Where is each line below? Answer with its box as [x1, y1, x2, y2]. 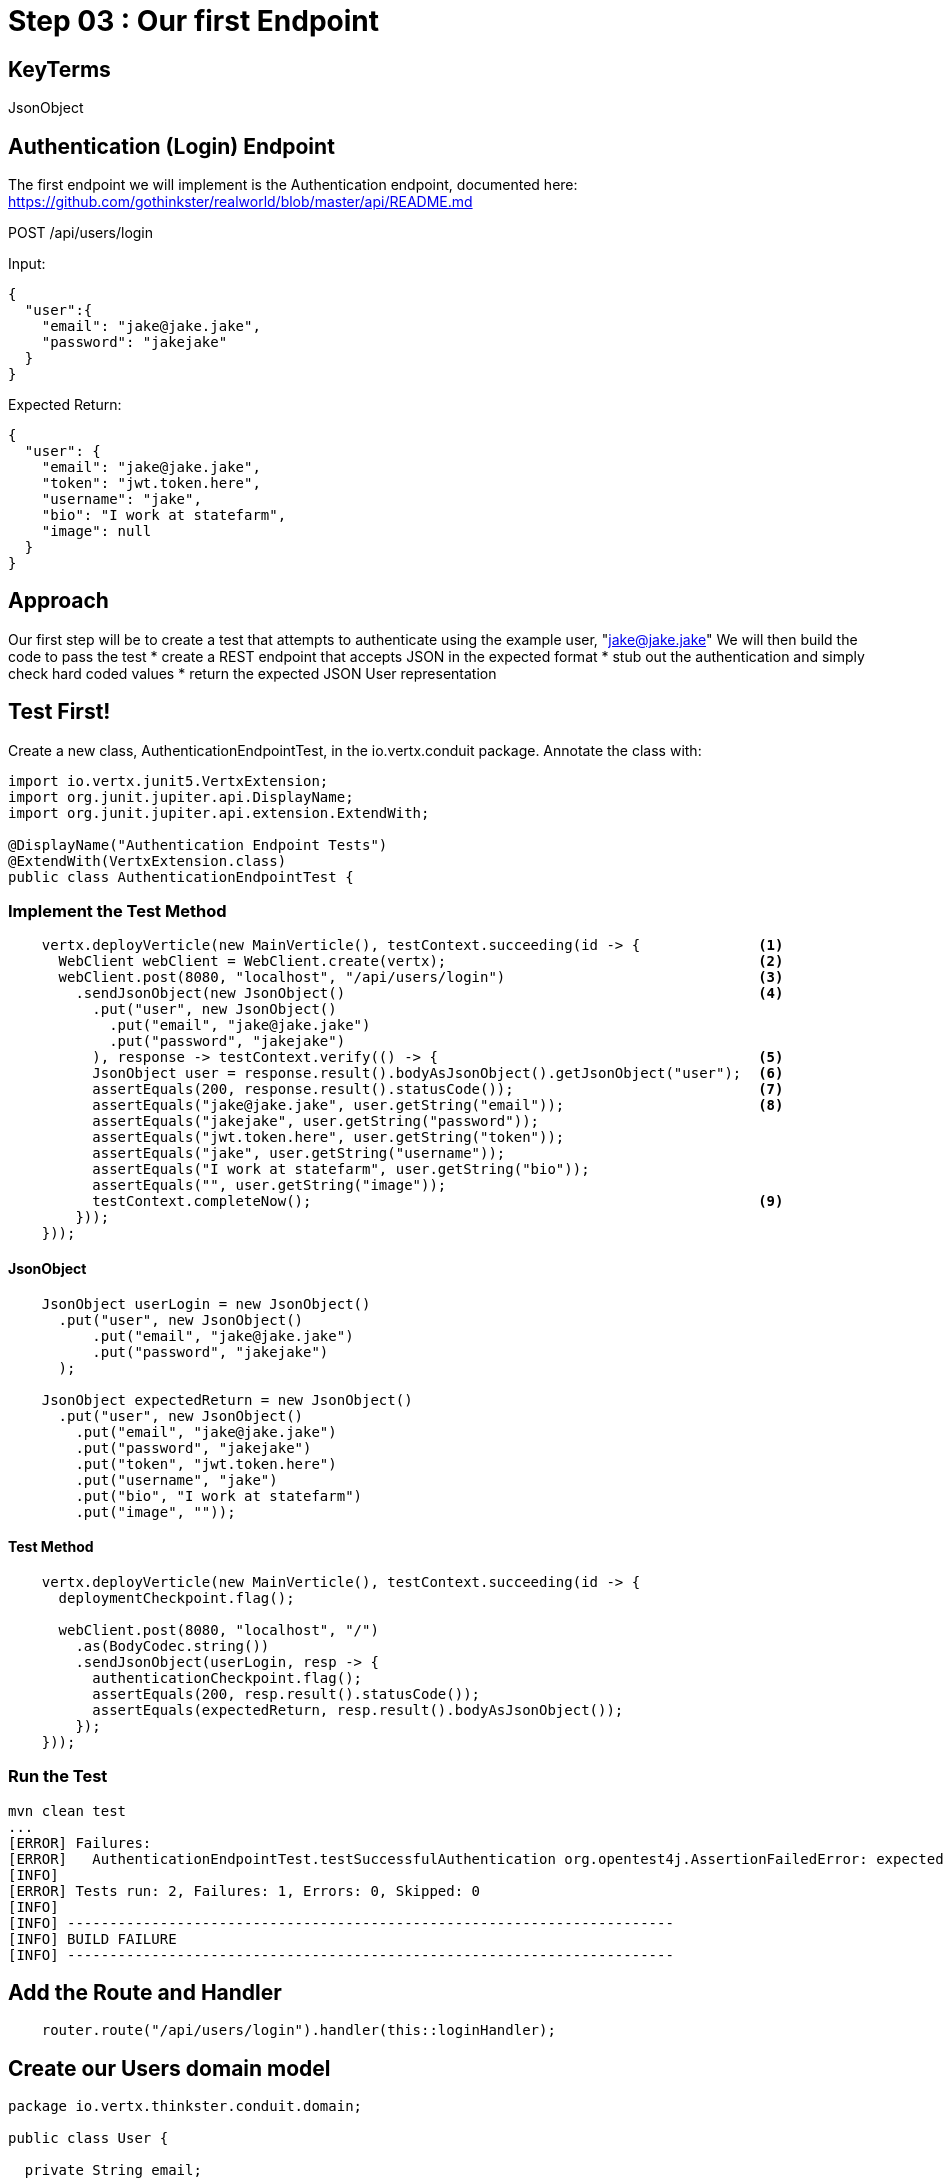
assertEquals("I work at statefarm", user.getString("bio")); [92, 1161, 590, 1178]
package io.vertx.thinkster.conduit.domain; [8, 2098, 363, 2115]
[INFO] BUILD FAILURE [8, 1930, 177, 1947]
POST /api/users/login [8, 224, 154, 242]
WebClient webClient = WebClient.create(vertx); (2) [58, 953, 784, 970]
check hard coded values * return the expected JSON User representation [8, 664, 497, 682]
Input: [8, 255, 46, 273]
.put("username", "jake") [75, 1471, 278, 1488]
